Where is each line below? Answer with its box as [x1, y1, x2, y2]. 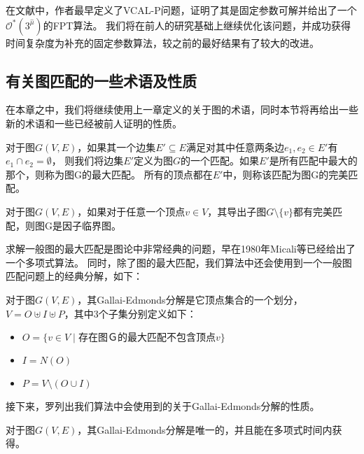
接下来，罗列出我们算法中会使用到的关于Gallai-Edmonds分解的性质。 [6, 399, 320, 413]
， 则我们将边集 [51, 153, 124, 168]
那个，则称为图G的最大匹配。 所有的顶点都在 [6, 166, 213, 181]
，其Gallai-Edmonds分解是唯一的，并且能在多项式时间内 [77, 422, 332, 437]
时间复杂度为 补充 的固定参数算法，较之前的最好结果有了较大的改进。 [6, 35, 319, 50]
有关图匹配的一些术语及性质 [6, 69, 197, 91]
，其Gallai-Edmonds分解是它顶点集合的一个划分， [77, 292, 303, 306]
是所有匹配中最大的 [269, 153, 358, 168]
